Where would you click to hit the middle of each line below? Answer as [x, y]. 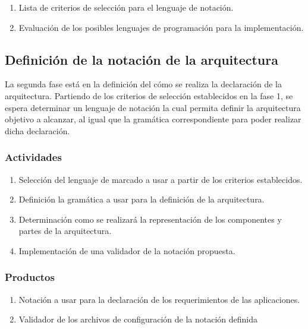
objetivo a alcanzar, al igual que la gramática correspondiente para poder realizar [153, 119]
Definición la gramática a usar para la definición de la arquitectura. [142, 199]
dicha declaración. [37, 130]
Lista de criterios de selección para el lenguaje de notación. [126, 7]
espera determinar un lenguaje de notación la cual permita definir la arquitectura [153, 107]
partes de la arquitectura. [65, 231]
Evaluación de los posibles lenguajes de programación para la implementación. [161, 27]
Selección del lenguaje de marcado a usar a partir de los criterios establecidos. [161, 179]
